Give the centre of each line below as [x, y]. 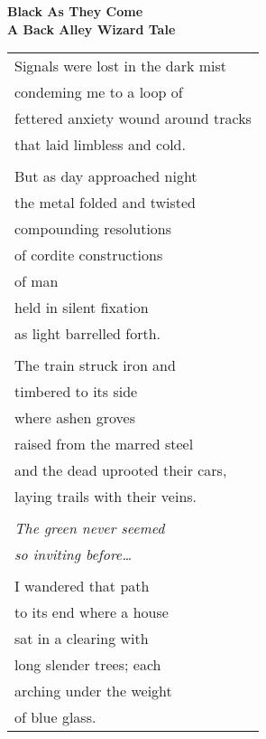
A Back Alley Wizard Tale [92, 28]
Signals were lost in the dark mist [121, 66]
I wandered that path [82, 586]
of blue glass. [55, 717]
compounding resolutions [93, 229]
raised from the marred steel [104, 444]
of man [37, 281]
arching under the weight [93, 691]
